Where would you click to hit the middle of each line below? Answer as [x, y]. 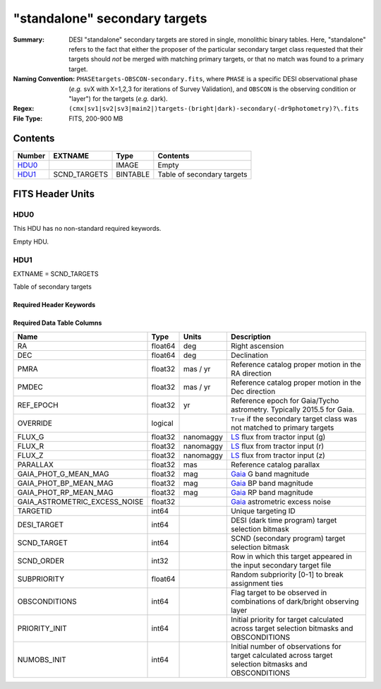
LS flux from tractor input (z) [278, 455]
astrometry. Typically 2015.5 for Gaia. [292, 409]
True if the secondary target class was [294, 419]
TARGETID [35, 510]
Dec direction [253, 391]
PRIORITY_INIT [42, 628]
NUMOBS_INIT [42, 659]
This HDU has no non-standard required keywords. [87, 229]
